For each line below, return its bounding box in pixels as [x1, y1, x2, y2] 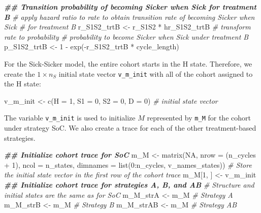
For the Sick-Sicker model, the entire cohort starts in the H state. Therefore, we [4, 58, 252, 69]
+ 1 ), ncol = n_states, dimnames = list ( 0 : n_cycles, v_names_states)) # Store [4, 159, 252, 170]
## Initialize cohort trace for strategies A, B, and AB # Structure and [4, 179, 254, 190]
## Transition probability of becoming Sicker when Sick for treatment [4, 2, 256, 12]
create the [4, 68, 35, 79]
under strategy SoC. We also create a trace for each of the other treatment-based [4, 123, 256, 133]
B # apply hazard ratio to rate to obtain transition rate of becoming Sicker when [4, 11, 255, 22]
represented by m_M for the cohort [147, 112, 251, 123]
